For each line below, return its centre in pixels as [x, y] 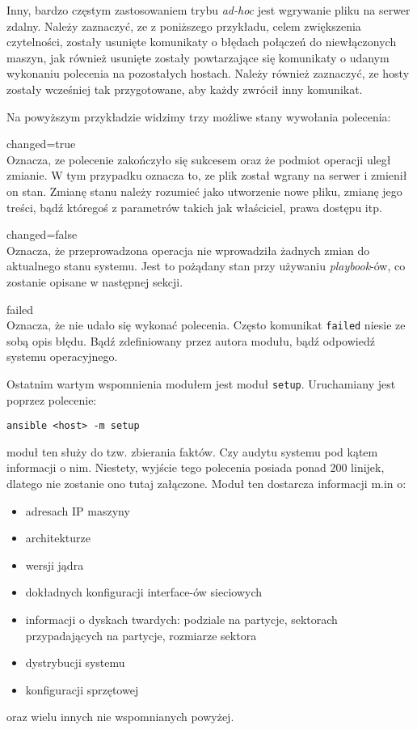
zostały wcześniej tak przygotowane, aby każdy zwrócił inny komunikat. [185, 89]
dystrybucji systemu [75, 662]
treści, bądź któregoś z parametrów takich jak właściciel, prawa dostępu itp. [194, 207]
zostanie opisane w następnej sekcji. [95, 281]
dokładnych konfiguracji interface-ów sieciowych [144, 592]
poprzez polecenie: [52, 399]
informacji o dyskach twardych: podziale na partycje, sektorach [181, 619]
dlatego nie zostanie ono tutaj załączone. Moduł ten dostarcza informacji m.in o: [206, 484]
